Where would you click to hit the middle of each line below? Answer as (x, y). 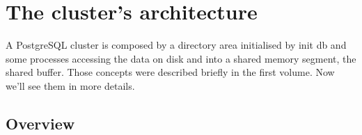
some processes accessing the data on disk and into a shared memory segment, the (181, 58)
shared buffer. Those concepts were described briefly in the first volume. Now (170, 72)
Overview (40, 123)
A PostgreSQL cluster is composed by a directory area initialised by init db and (176, 45)
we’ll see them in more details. (70, 85)
